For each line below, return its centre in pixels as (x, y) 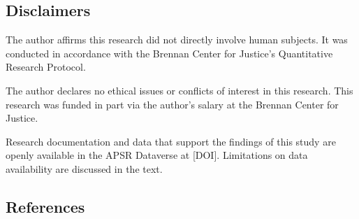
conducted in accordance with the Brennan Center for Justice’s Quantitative (169, 53)
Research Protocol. (46, 67)
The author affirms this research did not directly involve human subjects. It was (177, 40)
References (45, 206)
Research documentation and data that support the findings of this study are (171, 141)
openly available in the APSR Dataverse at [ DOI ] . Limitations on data (157, 155)
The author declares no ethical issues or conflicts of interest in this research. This (179, 90)
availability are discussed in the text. (84, 168)
